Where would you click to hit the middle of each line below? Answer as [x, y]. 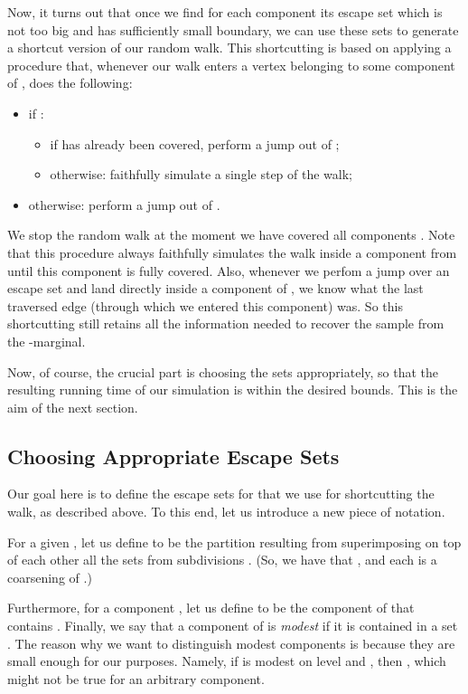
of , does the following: [70, 83]
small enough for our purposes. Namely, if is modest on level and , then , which [227, 661]
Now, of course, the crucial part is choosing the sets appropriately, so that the [223, 371]
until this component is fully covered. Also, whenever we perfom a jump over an [229, 270]
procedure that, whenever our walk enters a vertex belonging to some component [231, 65]
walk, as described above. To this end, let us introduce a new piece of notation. [226, 512]
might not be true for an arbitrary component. [136, 678]
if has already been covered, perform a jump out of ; [195, 143]
